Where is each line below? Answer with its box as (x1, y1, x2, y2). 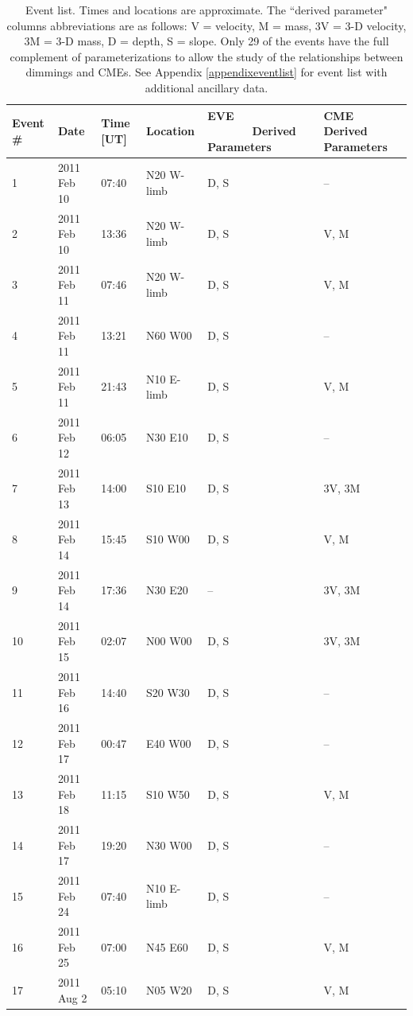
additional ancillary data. (145, 79, 268, 95)
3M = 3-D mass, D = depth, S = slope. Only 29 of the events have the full (24, 33, 389, 49)
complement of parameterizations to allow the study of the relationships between (10, 48, 403, 64)
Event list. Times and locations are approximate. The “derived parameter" (25, 2, 388, 18)
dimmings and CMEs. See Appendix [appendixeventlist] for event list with (25, 64, 388, 80)
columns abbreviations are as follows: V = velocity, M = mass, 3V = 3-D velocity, (6, 17, 407, 33)
